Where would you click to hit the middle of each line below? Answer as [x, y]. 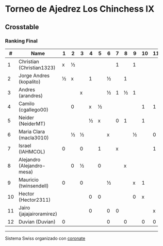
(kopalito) [30, 81]
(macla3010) [34, 137]
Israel [25, 146]
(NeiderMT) [32, 124]
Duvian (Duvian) [37, 222]
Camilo [27, 103]
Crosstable [22, 27]
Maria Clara [32, 132]
